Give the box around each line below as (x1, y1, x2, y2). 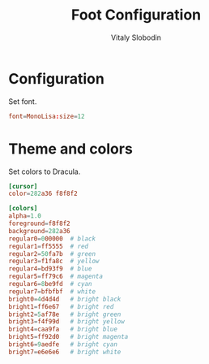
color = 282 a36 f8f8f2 (8, 189, 79, 198)
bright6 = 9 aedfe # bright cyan (8, 340, 117, 349)
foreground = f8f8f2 (8, 219, 70, 227)
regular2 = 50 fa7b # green (8, 249, 96, 258)
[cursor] (8, 182, 38, 190)
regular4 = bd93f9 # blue (8, 265, 92, 273)
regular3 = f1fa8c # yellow (8, 258, 100, 266)
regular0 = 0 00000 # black (8, 234, 96, 243)
